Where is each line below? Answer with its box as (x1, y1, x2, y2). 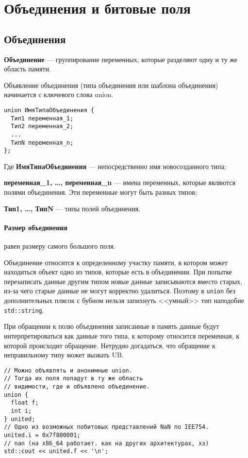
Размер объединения (4, 222, 67, 232)
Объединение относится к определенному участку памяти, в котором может (4, 257, 228, 267)
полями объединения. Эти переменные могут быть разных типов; (4, 187, 197, 197)
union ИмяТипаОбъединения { (4, 106, 95, 114)
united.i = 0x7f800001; (4, 431, 81, 439)
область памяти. (4, 64, 51, 74)
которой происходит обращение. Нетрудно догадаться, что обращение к (4, 340, 215, 350)
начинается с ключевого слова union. (4, 89, 114, 100)
